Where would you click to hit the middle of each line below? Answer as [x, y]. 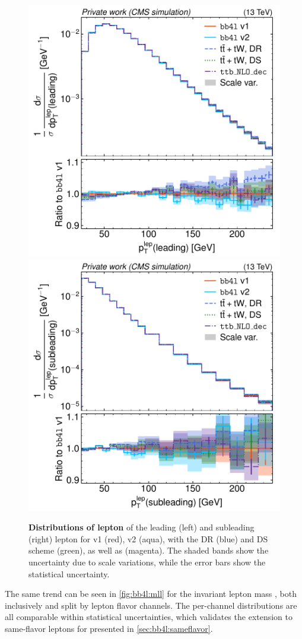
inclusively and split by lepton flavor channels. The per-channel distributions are [151, 605]
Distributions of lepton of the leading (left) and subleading [142, 527]
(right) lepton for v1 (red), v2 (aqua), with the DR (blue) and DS [148, 538]
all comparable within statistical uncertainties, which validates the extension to [149, 617]
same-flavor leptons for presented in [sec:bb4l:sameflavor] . [109, 628]
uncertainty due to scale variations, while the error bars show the [147, 562]
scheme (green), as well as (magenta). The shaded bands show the [149, 550]
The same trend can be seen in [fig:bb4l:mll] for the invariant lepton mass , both [151, 594]
